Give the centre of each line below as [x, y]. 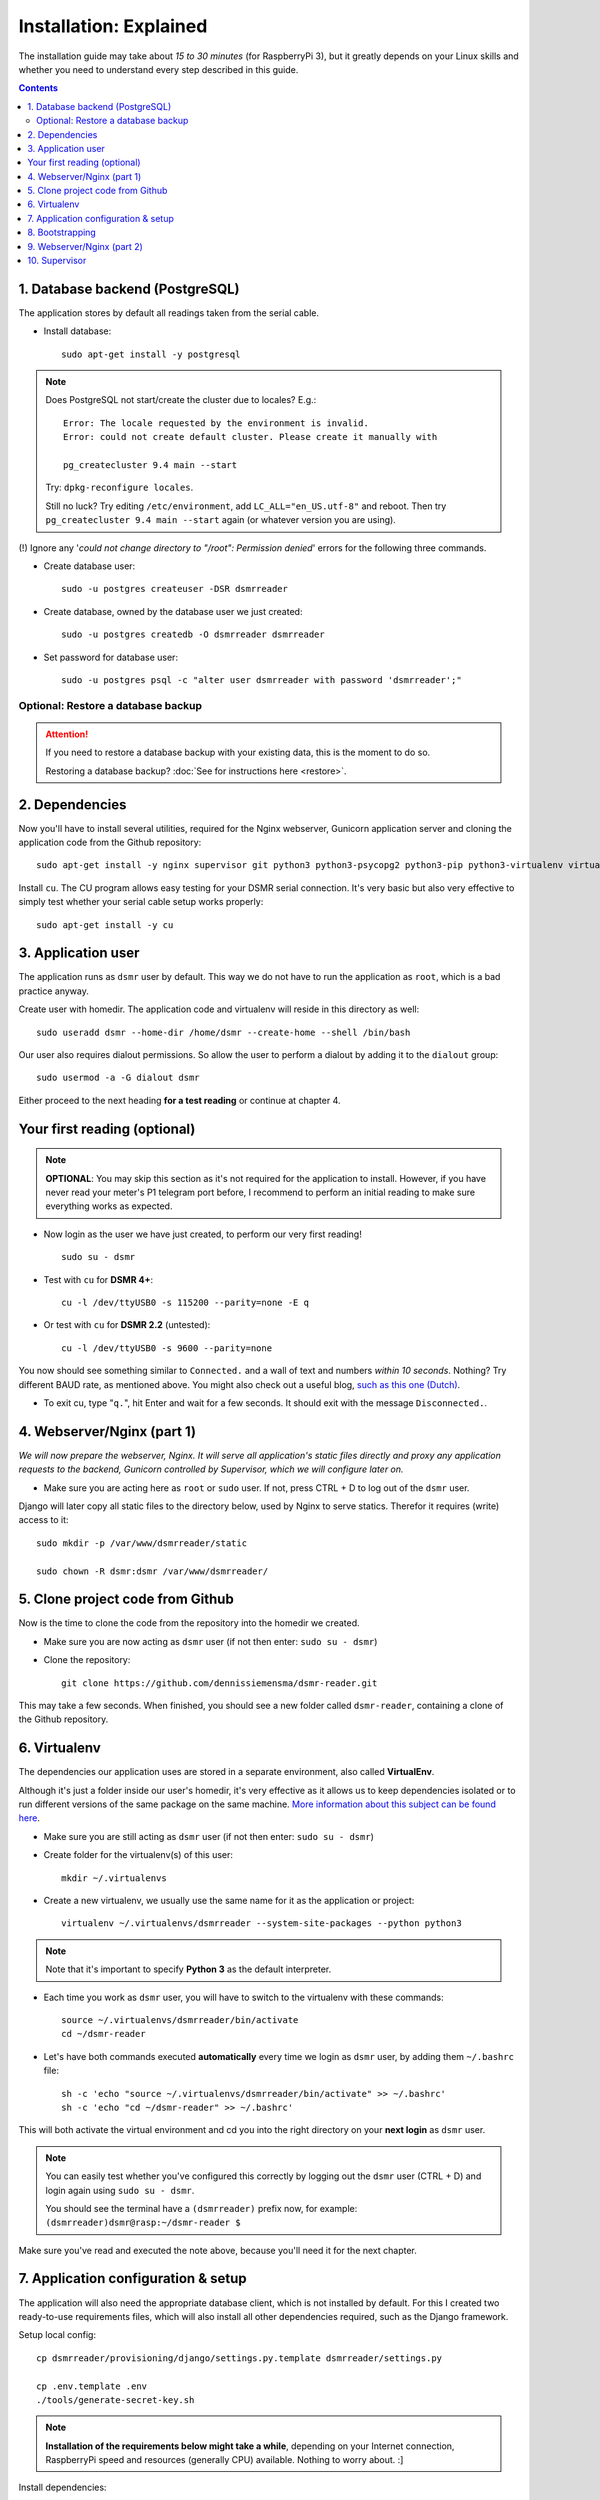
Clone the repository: [87, 1660]
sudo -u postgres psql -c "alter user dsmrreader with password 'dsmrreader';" [261, 679]
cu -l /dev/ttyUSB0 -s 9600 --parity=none [167, 1348]
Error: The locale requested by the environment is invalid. [216, 423]
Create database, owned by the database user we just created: [173, 611]
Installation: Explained [113, 26]
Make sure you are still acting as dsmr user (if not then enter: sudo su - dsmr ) [209, 1836]
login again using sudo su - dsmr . [120, 2190]
